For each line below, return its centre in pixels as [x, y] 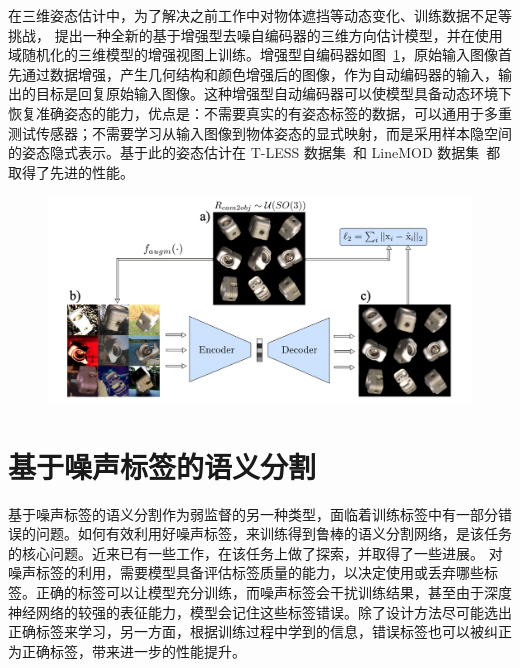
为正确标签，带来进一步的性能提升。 [127, 650]
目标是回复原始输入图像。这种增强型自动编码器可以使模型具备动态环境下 [273, 93]
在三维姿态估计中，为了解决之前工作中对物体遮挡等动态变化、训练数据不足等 [260, 15]
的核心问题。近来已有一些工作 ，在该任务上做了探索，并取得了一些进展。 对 [255, 552]
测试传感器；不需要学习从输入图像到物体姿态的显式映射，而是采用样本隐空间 [260, 132]
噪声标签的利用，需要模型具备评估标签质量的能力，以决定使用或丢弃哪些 [246, 572]
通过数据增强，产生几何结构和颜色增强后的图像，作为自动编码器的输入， [259, 73]
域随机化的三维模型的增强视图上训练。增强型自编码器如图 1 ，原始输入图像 [253, 54]
